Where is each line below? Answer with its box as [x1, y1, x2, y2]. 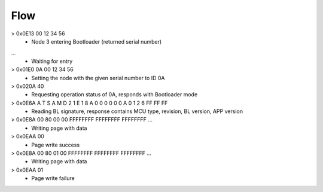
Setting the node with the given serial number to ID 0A [31, 74, 165, 81]
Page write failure [31, 175, 75, 182]
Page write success [31, 141, 80, 148]
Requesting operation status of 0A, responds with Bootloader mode [31, 91, 198, 98]
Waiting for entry [31, 57, 73, 65]
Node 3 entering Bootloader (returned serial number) [31, 38, 162, 45]
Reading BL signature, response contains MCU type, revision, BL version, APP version [31, 108, 243, 115]
